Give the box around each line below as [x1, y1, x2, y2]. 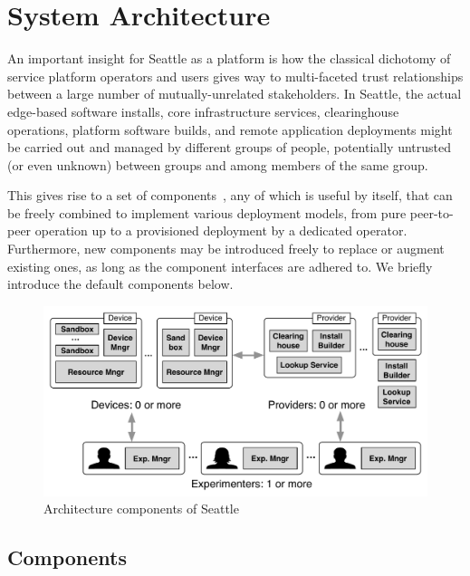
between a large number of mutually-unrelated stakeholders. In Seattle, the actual [7, 84, 462, 103]
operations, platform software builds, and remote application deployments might [7, 120, 453, 139]
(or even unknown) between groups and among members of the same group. [7, 155, 428, 174]
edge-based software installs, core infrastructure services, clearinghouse [7, 101, 399, 120]
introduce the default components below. [7, 274, 234, 293]
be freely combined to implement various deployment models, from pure [7, 203, 407, 222]
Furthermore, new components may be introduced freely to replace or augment [7, 239, 445, 258]
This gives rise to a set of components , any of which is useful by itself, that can [7, 186, 453, 205]
